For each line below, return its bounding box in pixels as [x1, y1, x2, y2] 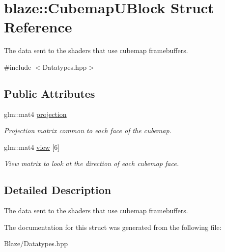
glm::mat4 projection [4, 109, 67, 119]
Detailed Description [4, 182, 112, 197]
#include [4, 61, 31, 72]
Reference [4, 17, 72, 37]
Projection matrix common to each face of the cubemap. [4, 125, 171, 136]
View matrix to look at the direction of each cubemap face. [4, 158, 179, 168]
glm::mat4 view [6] [4, 141, 60, 152]
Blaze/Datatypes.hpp [4, 238, 68, 249]
